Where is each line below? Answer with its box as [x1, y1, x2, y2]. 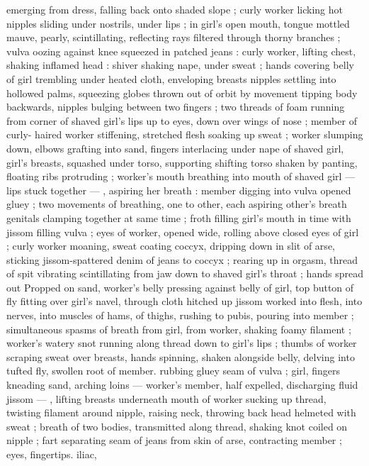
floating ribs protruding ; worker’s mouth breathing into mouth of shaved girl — [6, 169, 356, 184]
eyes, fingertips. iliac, [6, 447, 97, 461]
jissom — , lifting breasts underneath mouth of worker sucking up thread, [6, 391, 327, 406]
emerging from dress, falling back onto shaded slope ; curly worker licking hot [6, 2, 343, 16]
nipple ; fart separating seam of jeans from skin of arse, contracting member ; [6, 433, 342, 448]
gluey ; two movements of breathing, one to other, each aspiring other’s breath [6, 196, 347, 211]
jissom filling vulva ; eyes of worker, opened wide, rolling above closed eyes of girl [6, 224, 359, 239]
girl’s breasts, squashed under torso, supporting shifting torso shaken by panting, [6, 155, 358, 170]
